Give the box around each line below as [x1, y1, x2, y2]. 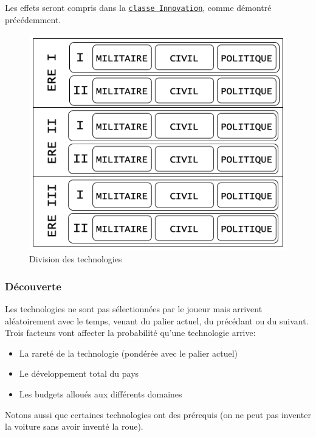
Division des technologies [29, 253, 122, 265]
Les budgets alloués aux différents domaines [19, 387, 182, 400]
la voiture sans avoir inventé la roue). [5, 420, 143, 433]
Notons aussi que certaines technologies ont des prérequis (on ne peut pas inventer [5, 408, 311, 421]
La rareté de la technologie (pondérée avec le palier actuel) [19, 346, 238, 359]
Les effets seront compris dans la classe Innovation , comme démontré [5, 1, 272, 13]
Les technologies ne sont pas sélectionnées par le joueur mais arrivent [5, 302, 263, 315]
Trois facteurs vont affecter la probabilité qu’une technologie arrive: [5, 326, 256, 339]
